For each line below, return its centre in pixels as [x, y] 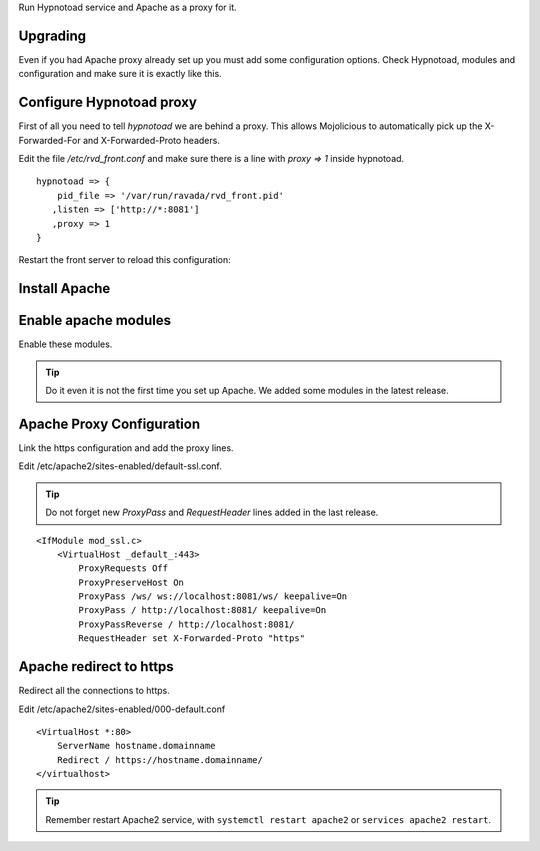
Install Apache [64, 288]
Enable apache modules [95, 320]
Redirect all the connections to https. [94, 691]
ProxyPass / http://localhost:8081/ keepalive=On [202, 610]
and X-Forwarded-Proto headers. [151, 140]
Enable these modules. [65, 344]
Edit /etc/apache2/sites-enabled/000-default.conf [122, 709]
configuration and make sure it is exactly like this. [120, 74]
